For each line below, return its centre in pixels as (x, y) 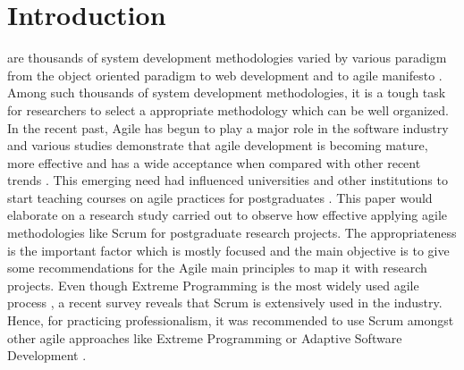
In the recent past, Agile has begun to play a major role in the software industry (228, 127)
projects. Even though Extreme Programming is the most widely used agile (213, 285)
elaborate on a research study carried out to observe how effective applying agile (227, 215)
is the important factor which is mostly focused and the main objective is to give (228, 250)
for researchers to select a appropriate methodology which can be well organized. (228, 109)
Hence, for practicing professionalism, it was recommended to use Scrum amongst (231, 320)
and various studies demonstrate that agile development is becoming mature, (218, 145)
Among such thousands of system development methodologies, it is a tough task (227, 92)
